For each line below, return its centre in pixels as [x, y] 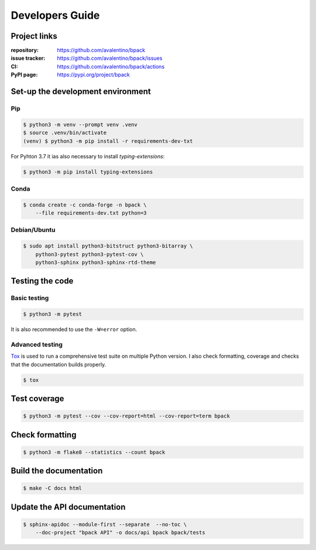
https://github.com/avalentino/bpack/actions [111, 66]
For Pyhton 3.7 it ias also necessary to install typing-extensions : [88, 156]
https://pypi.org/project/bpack [93, 75]
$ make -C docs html [52, 488]
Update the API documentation [68, 507]
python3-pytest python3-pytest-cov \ [90, 254]
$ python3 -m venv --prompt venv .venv [80, 124]
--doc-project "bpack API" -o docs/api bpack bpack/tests [120, 533]
